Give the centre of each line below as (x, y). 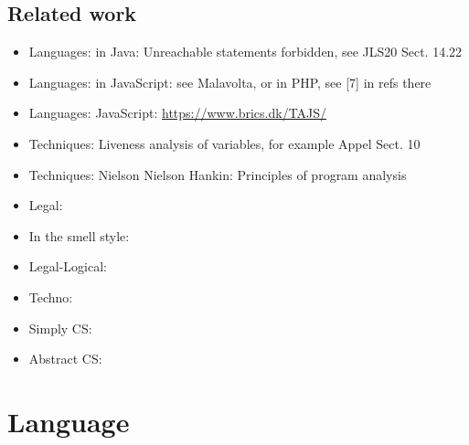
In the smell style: (79, 235)
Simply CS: (60, 328)
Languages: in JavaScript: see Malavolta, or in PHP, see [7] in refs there (230, 82)
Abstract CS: (65, 359)
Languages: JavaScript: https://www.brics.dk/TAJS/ (178, 113)
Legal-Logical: (68, 266)
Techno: (51, 297)
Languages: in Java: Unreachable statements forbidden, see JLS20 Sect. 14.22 (245, 52)
